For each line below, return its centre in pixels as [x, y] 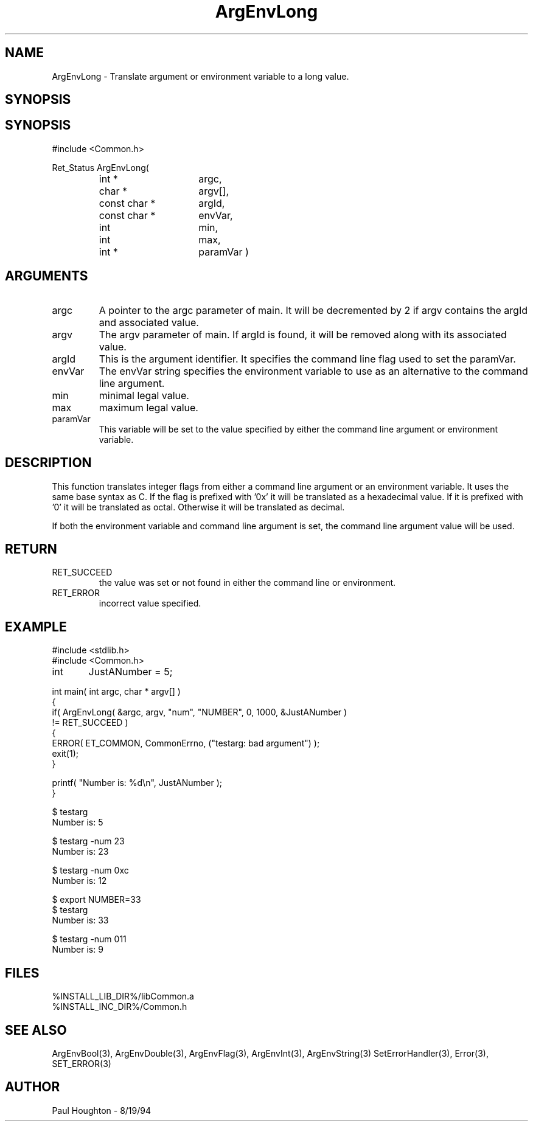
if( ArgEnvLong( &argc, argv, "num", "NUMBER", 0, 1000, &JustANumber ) [200, 712]
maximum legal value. [148, 407]
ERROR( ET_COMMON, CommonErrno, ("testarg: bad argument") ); [186, 743]
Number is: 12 [79, 881]
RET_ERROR [76, 593]
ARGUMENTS [47, 276]
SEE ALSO [36, 1030]
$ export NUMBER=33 [96, 900]
